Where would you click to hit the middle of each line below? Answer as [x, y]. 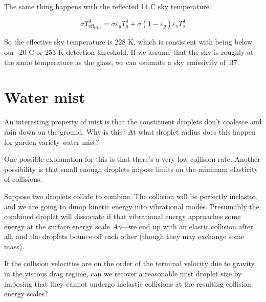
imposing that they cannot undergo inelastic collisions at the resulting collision [128, 283]
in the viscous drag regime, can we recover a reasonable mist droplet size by [123, 274]
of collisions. [23, 179]
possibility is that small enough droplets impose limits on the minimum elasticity [131, 169]
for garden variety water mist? [52, 142]
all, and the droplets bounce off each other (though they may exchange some [124, 236]
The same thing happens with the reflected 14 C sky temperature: [108, 6]
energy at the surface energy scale [57, 226]
